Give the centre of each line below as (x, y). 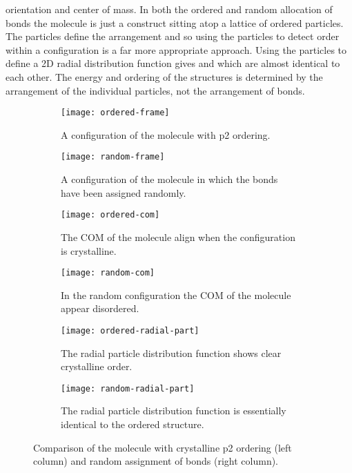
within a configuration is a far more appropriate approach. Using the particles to (176, 49)
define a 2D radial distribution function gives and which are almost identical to (173, 63)
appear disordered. (100, 308)
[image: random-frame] (113, 157)
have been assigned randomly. (124, 192)
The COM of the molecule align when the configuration (178, 236)
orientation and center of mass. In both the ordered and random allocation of (169, 9)
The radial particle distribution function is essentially (174, 411)
